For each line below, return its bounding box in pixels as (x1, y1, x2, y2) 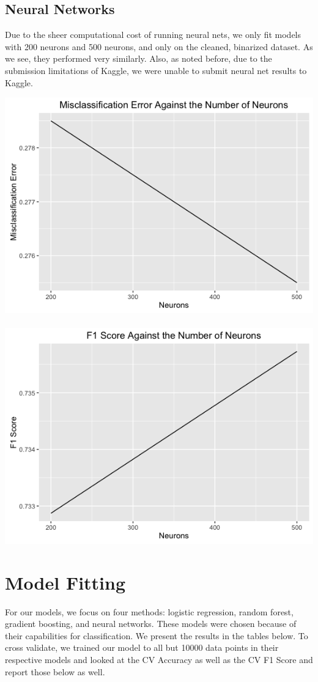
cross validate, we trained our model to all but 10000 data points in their (5, 641, 279, 654)
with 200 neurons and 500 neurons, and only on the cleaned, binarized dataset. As (5, 40, 313, 53)
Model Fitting (5, 569, 126, 595)
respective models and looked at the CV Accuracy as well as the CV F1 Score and (5, 653, 313, 666)
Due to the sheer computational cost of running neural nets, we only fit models (5, 28, 301, 41)
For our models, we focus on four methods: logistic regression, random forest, (5, 605, 294, 618)
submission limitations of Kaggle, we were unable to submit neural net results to (5, 64, 307, 76)
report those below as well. (5, 665, 105, 678)
